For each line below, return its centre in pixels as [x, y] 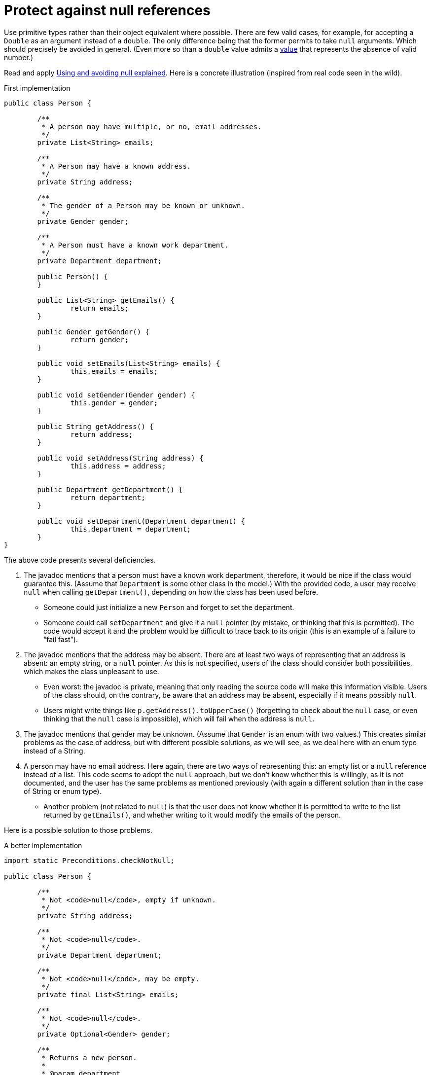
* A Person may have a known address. [116, 166]
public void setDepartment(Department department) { [141, 521]
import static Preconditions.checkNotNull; [89, 860]
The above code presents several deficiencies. [80, 560]
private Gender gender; [83, 221]
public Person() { [72, 276]
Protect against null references [107, 10]
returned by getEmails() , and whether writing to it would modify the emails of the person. [192, 815]
